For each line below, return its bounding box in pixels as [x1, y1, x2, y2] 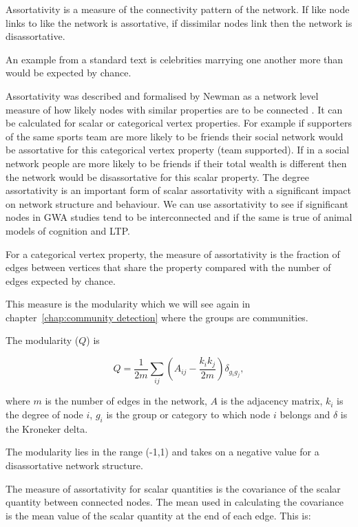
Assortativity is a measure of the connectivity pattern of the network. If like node [6, 2, 350, 16]
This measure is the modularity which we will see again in [6, 297, 251, 311]
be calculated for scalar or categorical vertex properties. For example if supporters [6, 116, 352, 130]
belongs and [280, 407, 330, 421]
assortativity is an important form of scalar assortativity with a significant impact [6, 183, 352, 197]
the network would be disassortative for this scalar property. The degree [6, 169, 309, 184]
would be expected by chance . [6, 65, 131, 80]
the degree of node [6, 407, 83, 421]
